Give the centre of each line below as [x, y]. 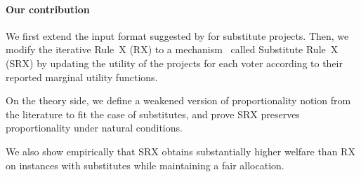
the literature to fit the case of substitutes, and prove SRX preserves [153, 114]
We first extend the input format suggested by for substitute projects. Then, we [177, 35]
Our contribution [48, 9]
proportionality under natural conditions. [94, 128]
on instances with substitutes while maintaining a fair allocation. [145, 165]
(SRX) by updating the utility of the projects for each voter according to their [175, 63]
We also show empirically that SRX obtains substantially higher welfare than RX [180, 151]
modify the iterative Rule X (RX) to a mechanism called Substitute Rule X [172, 49]
